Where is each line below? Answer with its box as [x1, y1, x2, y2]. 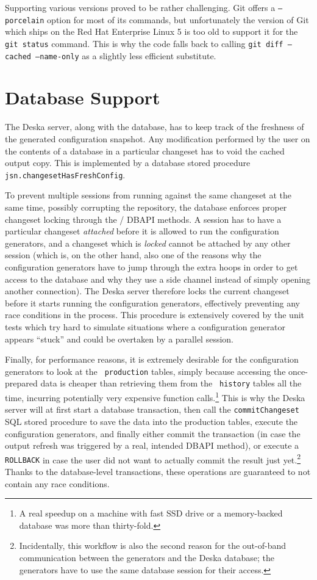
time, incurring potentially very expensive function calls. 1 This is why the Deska [5, 390, 305, 404]
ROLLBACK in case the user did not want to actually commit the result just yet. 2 [5, 451, 301, 466]
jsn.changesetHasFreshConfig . [5, 168, 126, 181]
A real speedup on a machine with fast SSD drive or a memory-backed [19, 507, 283, 520]
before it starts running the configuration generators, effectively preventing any [5, 296, 300, 309]
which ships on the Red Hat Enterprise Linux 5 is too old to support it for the [5, 25, 298, 38]
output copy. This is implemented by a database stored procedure [5, 156, 251, 169]
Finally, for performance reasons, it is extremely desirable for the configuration [5, 353, 299, 366]
